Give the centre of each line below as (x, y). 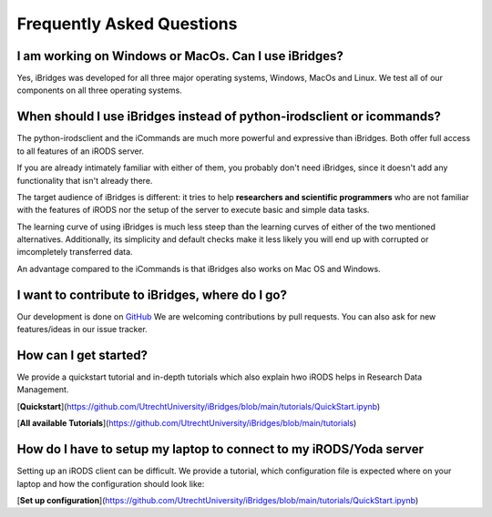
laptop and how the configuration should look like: (111, 483)
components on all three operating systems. (99, 90)
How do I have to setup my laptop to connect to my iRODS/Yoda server (220, 449)
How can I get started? (82, 355)
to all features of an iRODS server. (81, 151)
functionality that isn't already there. (85, 180)
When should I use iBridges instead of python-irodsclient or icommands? (229, 117)
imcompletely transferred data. (75, 252)
